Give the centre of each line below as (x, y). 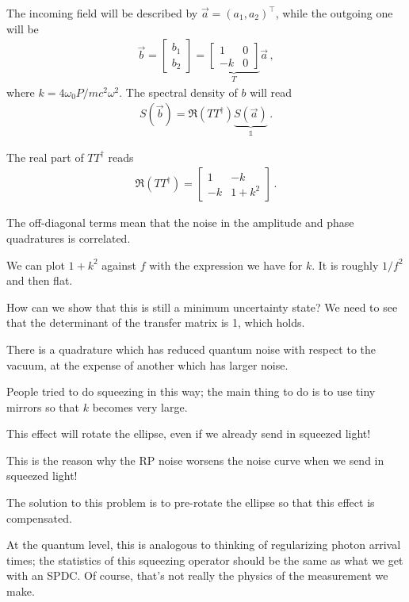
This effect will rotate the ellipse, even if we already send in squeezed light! (189, 433)
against (119, 265)
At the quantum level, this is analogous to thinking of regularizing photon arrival (204, 544)
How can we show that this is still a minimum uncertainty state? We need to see (202, 307)
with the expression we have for (226, 265)
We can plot (36, 265)
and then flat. (40, 280)
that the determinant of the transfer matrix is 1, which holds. (156, 322)
